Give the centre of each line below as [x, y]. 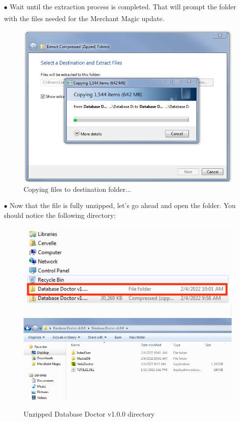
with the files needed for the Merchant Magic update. [84, 18]
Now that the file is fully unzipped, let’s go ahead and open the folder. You [122, 205]
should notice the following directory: [60, 215]
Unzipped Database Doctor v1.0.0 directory [89, 414]
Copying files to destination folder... [78, 189]
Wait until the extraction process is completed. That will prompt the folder [123, 6]
